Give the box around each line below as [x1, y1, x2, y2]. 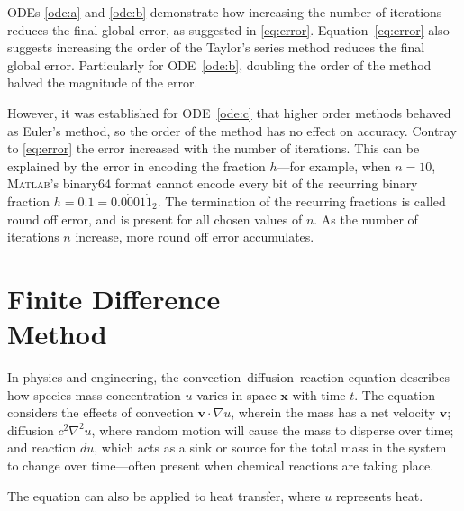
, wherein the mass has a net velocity [231, 403, 436, 422]
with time [292, 385, 346, 404]
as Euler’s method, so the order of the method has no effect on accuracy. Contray [7, 121, 457, 140]
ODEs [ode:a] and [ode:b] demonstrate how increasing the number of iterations [7, 3, 442, 21]
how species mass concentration [7, 385, 181, 404]
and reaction [7, 438, 77, 457]
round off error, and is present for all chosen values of [7, 209, 303, 228]
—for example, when [277, 156, 391, 175]
